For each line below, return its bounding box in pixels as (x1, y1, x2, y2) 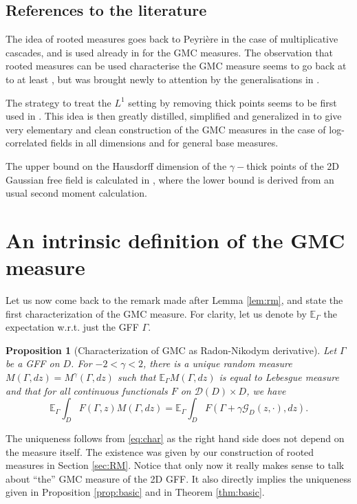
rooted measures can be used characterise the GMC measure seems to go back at (6, 58, 347, 73)
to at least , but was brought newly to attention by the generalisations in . (6, 72, 320, 86)
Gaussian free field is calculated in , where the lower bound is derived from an (6, 172, 334, 186)
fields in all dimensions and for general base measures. (50, 135, 279, 150)
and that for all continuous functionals (6, 383, 168, 397)
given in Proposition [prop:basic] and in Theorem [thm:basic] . (6, 485, 265, 499)
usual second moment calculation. (6, 186, 147, 200)
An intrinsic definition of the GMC (6, 226, 345, 254)
